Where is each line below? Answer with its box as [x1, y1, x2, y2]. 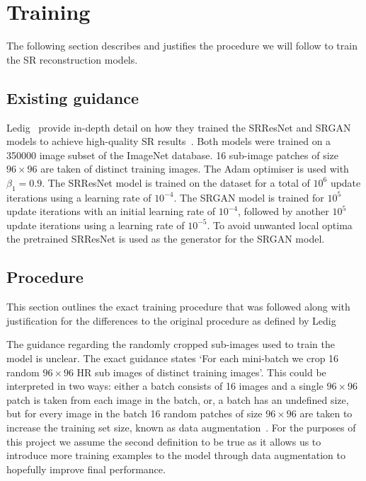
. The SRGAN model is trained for [173, 190, 324, 204]
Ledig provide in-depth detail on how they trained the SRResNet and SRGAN [6, 120, 351, 134]
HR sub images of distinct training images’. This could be [76, 364, 326, 379]
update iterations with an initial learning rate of [6, 204, 216, 219]
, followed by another [238, 204, 329, 219]
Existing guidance [6, 86, 139, 108]
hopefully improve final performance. [6, 461, 166, 476]
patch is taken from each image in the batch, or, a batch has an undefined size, [6, 392, 349, 407]
